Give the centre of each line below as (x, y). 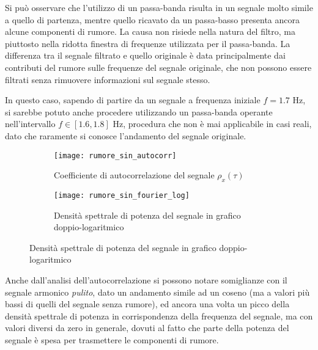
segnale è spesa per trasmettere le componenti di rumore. (112, 339)
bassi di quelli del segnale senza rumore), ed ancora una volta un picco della (147, 304)
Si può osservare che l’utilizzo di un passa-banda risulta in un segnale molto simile (159, 7)
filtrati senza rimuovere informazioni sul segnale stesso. (108, 79)
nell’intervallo (30, 124)
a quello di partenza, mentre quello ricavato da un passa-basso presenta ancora (153, 19)
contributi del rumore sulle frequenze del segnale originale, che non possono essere (158, 67)
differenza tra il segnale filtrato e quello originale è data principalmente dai (145, 55)
